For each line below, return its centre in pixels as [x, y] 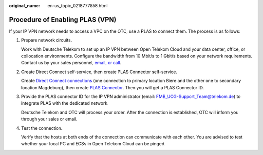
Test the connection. [42, 128]
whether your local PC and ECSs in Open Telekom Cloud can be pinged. [93, 144]
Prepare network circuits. [47, 40]
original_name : [25, 6]
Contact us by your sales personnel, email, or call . [71, 63]
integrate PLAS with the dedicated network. [65, 103]
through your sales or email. [49, 119]
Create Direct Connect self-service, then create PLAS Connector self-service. [99, 72]
